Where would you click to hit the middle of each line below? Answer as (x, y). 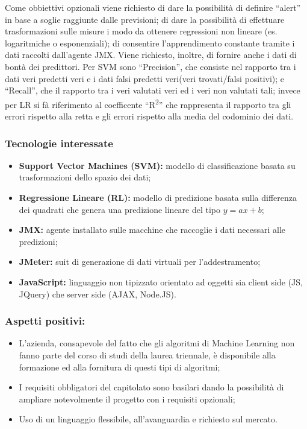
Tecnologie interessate (59, 143)
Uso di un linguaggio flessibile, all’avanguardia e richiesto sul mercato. (148, 419)
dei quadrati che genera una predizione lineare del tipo (120, 209)
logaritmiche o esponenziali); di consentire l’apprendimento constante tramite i (150, 43)
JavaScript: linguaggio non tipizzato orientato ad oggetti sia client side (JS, (161, 281)
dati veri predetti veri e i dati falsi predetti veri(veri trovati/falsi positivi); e (145, 78)
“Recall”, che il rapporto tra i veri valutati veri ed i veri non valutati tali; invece (153, 90)
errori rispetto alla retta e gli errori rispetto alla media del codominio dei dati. (149, 116)
